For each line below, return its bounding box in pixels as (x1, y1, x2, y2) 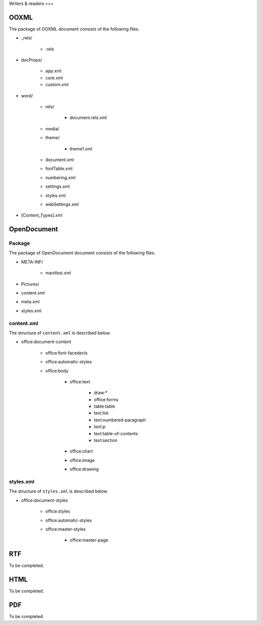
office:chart (69, 448, 93, 454)
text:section (94, 437, 118, 444)
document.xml (45, 157, 74, 163)
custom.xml (45, 82, 69, 87)
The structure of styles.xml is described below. (9, 488, 109, 494)
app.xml (45, 68, 62, 74)
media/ (45, 126, 60, 132)
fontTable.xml (45, 165, 73, 172)
